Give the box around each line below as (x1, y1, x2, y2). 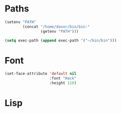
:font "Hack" (49, 76, 77, 81)
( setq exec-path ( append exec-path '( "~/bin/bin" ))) (4, 38, 117, 43)
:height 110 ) (49, 80, 77, 85)
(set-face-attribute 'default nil (4, 71, 77, 76)
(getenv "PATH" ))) (40, 28, 79, 34)
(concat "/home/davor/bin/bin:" (22, 24, 90, 29)
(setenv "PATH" (4, 19, 36, 24)
